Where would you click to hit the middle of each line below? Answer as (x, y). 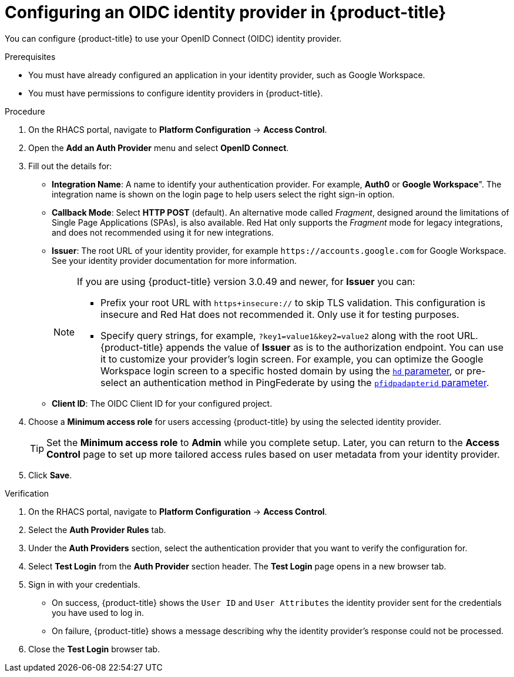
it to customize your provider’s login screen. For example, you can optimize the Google (292, 359)
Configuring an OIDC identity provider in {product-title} (226, 12)
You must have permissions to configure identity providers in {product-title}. (176, 93)
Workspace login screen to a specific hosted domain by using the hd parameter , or (282, 371)
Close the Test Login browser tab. (94, 649)
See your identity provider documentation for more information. (174, 260)
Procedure (25, 111)
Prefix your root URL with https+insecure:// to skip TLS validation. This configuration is (293, 302)
